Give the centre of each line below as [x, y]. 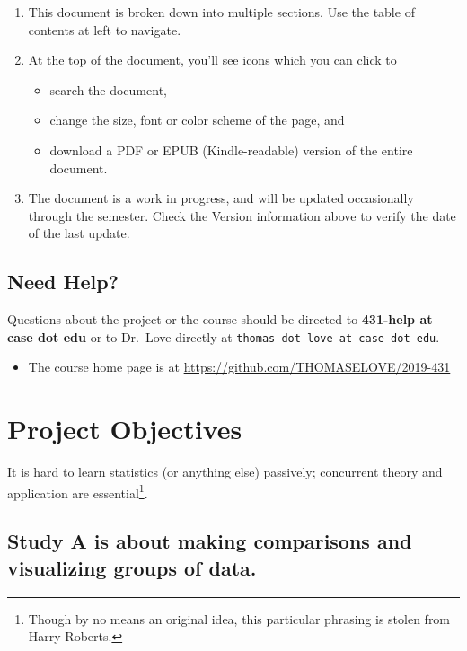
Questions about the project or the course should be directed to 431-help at [220, 319]
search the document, [108, 89]
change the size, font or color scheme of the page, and [197, 120]
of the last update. [79, 233]
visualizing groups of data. [132, 567]
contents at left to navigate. [105, 29]
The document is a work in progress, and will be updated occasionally [221, 198]
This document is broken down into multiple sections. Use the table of [221, 12]
